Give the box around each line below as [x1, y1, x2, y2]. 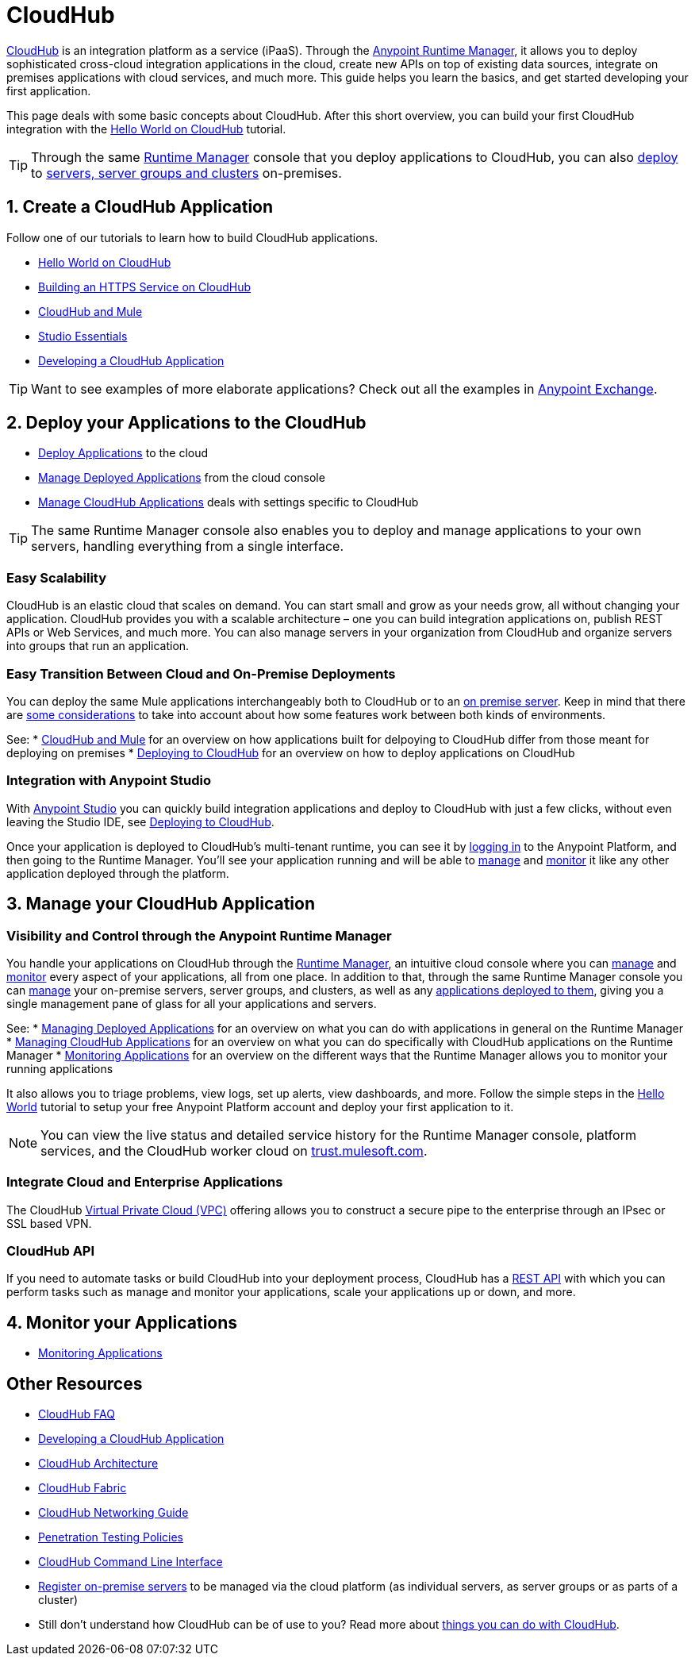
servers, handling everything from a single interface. [31, 538, 344, 555]
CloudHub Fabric [38, 1481, 127, 1495]
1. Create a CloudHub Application [6, 197, 274, 217]
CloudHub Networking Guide [38, 1506, 189, 1520]
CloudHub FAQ [38, 1407, 115, 1422]
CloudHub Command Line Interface [38, 1555, 223, 1569]
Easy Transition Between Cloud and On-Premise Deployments [6, 665, 396, 682]
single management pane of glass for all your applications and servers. [6, 996, 377, 1010]
